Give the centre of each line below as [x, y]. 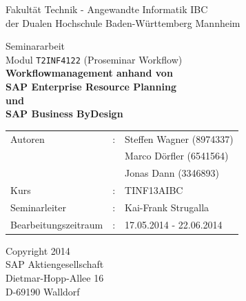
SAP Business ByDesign [64, 114]
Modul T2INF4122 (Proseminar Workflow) [94, 59]
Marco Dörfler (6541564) [177, 156]
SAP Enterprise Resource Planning [91, 87]
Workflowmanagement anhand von [89, 73]
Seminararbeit [35, 46]
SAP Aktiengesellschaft [55, 264]
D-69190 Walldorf [43, 291]
